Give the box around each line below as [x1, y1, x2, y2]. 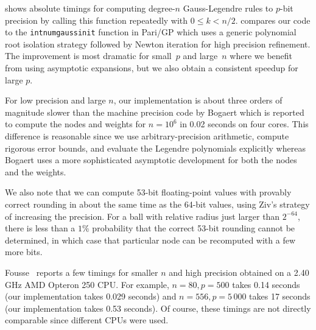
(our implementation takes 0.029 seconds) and [5, 290, 177, 303]
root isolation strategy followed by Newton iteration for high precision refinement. [5, 37, 311, 50]
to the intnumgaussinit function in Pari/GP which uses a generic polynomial [5, 26, 297, 38]
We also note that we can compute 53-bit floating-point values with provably [5, 186, 292, 198]
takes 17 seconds [249, 290, 311, 303]
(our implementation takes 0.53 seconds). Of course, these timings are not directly [5, 301, 311, 314]
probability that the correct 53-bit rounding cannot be [92, 222, 295, 234]
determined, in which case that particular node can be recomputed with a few [5, 233, 296, 246]
